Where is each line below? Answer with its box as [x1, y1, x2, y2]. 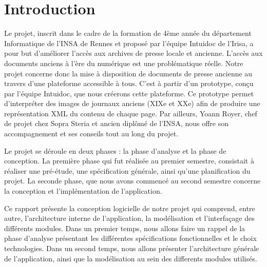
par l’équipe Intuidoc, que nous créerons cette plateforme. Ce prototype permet [4, 88, 254, 98]
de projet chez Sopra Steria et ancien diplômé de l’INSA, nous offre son [4, 118, 229, 129]
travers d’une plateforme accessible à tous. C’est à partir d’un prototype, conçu [4, 78, 254, 89]
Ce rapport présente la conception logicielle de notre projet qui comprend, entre [4, 202, 255, 213]
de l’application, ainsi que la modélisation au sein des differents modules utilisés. [4, 253, 257, 263]
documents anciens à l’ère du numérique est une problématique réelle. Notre [4, 57, 243, 68]
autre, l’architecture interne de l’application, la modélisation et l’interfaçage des [4, 213, 255, 223]
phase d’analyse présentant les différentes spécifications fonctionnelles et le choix [4, 233, 257, 243]
